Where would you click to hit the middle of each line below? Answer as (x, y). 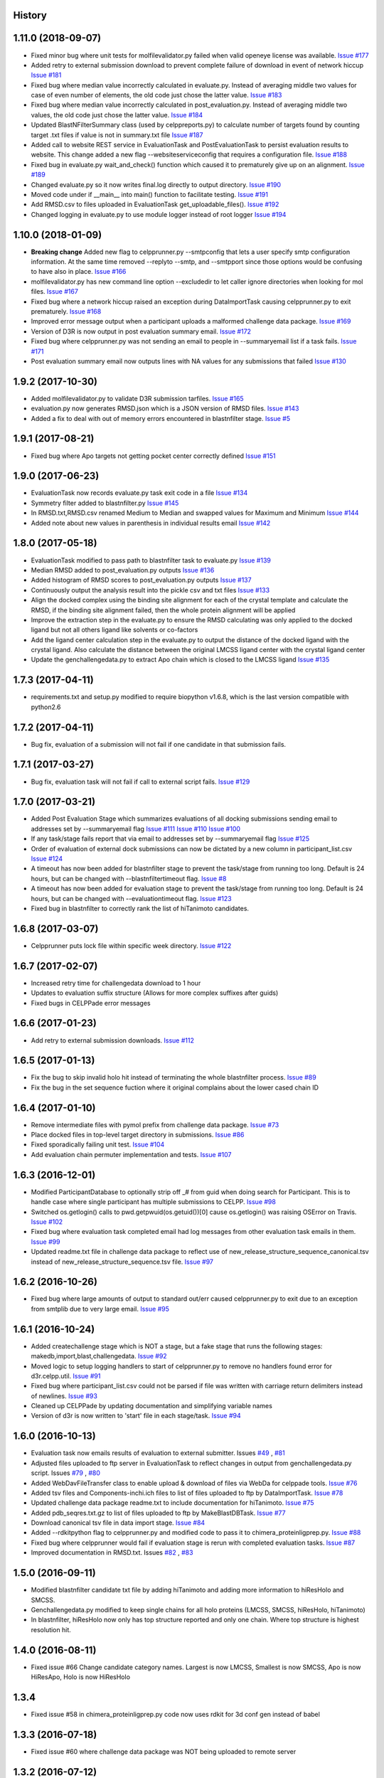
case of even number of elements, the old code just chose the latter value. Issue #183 (156, 95)
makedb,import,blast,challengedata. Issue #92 (99, 1356)
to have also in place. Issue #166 (79, 272)
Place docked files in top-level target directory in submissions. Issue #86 (138, 1135)
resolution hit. (51, 1629)
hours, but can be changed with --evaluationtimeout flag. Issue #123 (131, 898)
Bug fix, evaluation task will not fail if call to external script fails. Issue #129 (140, 782)
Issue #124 (47, 859)
